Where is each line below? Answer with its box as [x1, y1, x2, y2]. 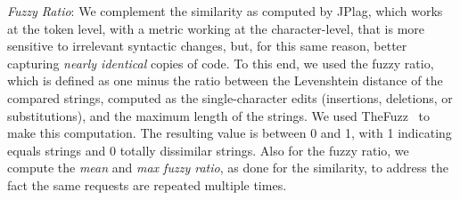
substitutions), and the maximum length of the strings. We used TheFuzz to [7, 106, 430, 124]
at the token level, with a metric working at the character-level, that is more [7, 19, 425, 37]
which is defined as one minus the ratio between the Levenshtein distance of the [7, 71, 443, 90]
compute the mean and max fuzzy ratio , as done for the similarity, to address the [7, 158, 448, 177]
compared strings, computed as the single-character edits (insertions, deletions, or [7, 88, 453, 107]
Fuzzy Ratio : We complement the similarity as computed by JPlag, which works [7, 2, 443, 20]
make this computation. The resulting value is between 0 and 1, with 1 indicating [7, 124, 452, 142]
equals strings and [7, 140, 106, 159]
